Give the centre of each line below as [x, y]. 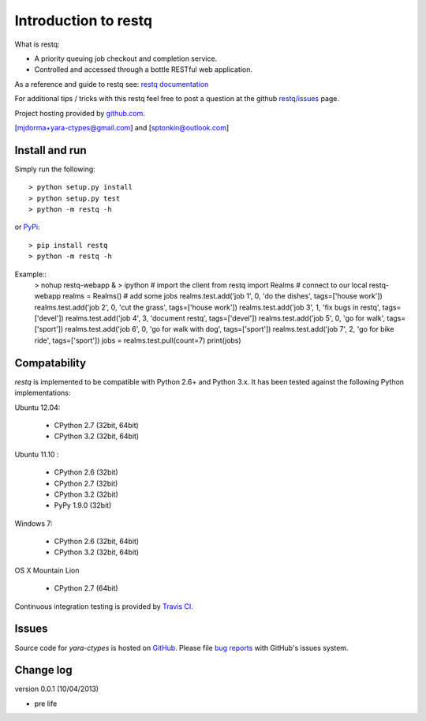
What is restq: [37, 44]
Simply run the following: [55, 169]
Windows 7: [34, 523]
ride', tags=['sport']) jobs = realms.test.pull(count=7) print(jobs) [138, 340]
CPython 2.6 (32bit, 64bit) [97, 542]
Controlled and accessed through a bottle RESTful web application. [143, 69]
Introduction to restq [84, 21]
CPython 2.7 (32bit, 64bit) [97, 425]
